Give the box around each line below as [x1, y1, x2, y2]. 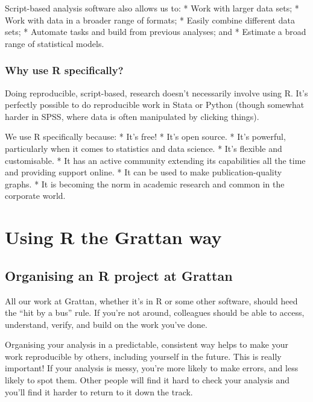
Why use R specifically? [5, 63, 124, 78]
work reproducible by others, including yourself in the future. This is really [5, 350, 282, 362]
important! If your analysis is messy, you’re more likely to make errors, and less [5, 362, 299, 374]
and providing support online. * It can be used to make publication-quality [5, 166, 282, 178]
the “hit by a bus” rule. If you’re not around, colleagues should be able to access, [5, 306, 305, 319]
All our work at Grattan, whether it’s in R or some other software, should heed [5, 294, 298, 307]
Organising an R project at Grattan [5, 266, 233, 284]
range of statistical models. [5, 37, 104, 49]
